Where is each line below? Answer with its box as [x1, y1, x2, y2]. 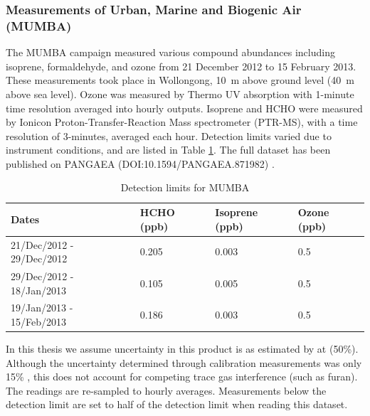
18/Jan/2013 [11, 282, 66, 297]
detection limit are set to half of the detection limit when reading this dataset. [6, 397, 348, 412]
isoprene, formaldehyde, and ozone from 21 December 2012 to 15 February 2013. [6, 58, 356, 73]
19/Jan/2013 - [11, 300, 73, 315]
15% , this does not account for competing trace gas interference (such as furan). [6, 369, 358, 384]
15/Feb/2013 [11, 314, 66, 329]
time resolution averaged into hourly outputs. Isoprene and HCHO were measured [6, 100, 363, 115]
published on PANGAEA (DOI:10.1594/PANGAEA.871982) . [6, 156, 275, 171]
